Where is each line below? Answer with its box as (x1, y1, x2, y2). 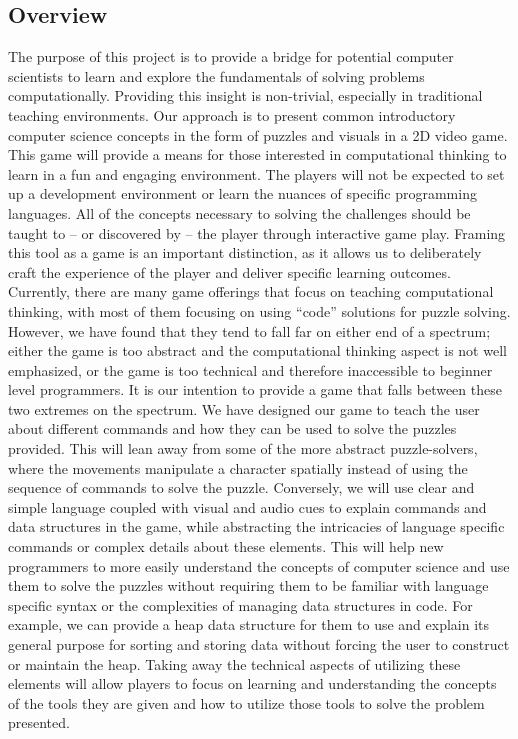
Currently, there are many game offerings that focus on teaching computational (8, 281, 494, 302)
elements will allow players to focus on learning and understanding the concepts (8, 673, 497, 694)
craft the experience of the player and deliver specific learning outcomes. (8, 261, 451, 282)
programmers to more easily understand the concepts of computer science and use (8, 555, 510, 576)
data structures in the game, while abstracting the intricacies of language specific (8, 516, 505, 537)
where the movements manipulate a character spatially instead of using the (8, 457, 468, 478)
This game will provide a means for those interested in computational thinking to (8, 144, 507, 165)
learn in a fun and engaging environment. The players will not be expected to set (8, 163, 505, 184)
